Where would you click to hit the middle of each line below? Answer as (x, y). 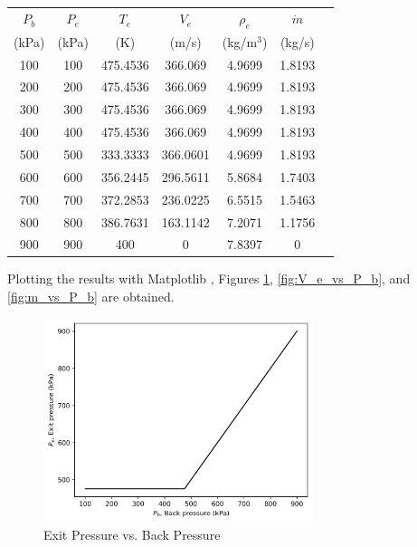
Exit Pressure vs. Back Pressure (132, 534)
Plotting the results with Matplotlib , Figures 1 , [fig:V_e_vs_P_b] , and (209, 278)
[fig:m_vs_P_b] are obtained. (91, 297)
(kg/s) (297, 41)
